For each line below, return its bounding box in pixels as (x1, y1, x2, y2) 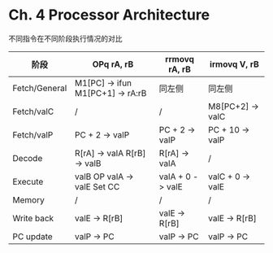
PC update (12, 230, 53, 242)
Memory (12, 194, 45, 205)
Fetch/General (12, 82, 67, 94)
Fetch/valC (12, 106, 54, 117)
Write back (12, 212, 54, 224)
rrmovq (165, 53, 195, 64)
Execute (12, 176, 44, 187)
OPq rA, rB (92, 59, 134, 70)
